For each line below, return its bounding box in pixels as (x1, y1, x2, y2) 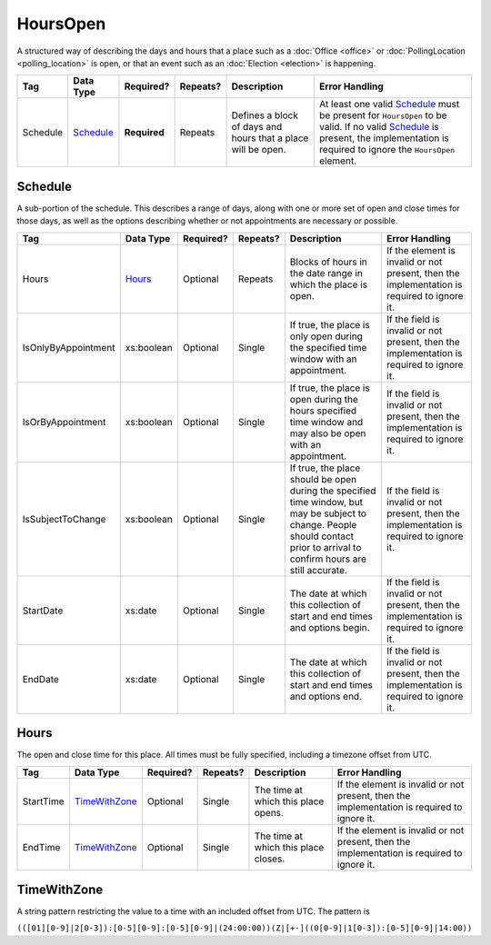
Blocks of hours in (289, 255, 367, 268)
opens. (254, 806, 284, 819)
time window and (289, 415, 364, 428)
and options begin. (289, 621, 370, 633)
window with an (289, 353, 358, 365)
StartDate (22, 604, 64, 617)
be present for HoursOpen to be (319, 109, 447, 122)
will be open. (231, 144, 286, 156)
